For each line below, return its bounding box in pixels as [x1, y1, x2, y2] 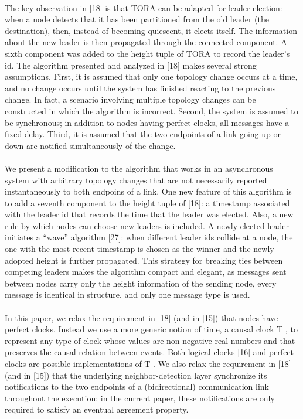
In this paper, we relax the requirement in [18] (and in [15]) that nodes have [5, 311, 278, 323]
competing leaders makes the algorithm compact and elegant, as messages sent [5, 265, 287, 278]
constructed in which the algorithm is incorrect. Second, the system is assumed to [5, 104, 298, 117]
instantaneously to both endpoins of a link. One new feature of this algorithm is [5, 185, 292, 197]
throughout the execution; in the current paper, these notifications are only [5, 391, 275, 404]
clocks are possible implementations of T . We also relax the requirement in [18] [5, 357, 291, 369]
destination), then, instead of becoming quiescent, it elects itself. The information [5, 24, 297, 36]
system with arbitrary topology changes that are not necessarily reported [5, 173, 267, 186]
